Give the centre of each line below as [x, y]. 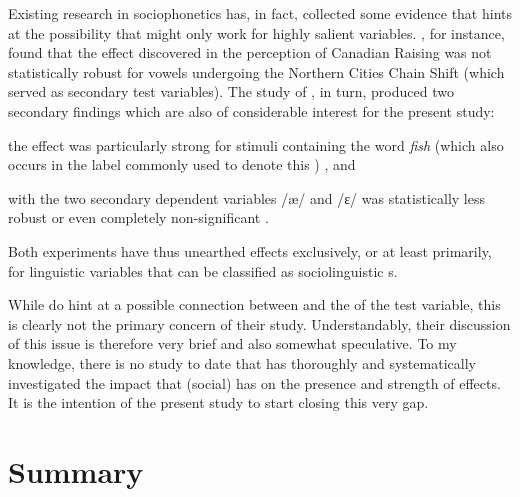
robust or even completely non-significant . [138, 217]
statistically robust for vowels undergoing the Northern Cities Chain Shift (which [256, 71]
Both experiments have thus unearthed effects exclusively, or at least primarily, [250, 250]
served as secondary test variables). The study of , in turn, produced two [231, 91]
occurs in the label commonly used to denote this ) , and [182, 164]
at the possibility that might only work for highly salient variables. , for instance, [256, 32]
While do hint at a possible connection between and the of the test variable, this [254, 304]
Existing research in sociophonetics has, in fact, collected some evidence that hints [260, 13]
